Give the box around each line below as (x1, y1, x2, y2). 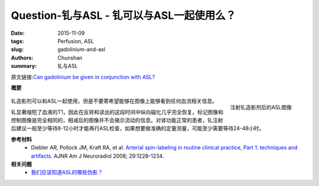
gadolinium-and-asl (57, 46, 106, 53)
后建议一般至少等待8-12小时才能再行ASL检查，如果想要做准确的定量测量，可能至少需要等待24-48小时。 (11, 125, 265, 132)
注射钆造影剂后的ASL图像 (230, 104, 292, 111)
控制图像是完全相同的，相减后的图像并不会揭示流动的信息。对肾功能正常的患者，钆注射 (11, 117, 223, 124)
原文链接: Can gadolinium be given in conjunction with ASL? (11, 73, 155, 80)
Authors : (11, 54, 34, 61)
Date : (11, 30, 25, 37)
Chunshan (57, 54, 83, 61)
